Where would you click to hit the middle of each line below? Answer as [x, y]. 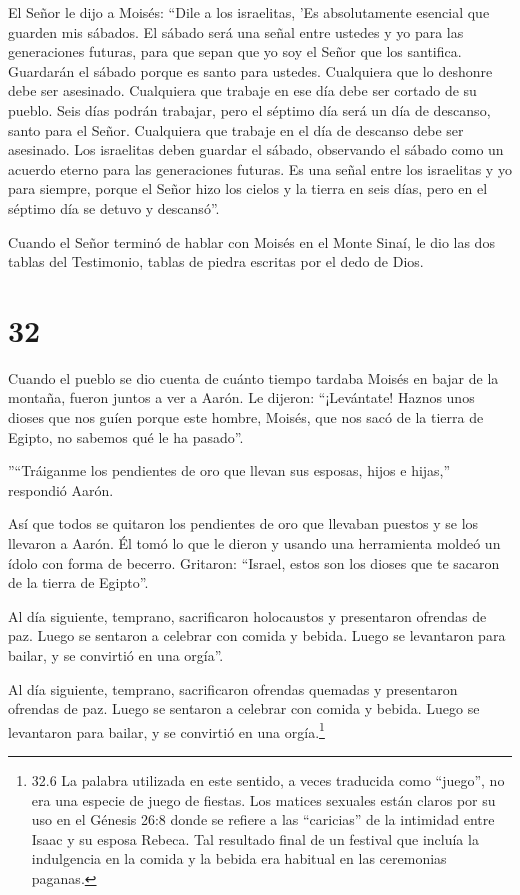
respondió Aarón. [61, 489]
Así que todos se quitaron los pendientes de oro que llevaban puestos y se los [243, 523]
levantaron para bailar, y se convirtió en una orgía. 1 [166, 730]
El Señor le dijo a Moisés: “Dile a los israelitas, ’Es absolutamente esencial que [249, 12]
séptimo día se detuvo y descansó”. [114, 207]
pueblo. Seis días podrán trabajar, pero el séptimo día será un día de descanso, [249, 109]
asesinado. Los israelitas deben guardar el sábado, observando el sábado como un [256, 149]
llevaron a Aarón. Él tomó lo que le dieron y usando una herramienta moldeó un [254, 543]
